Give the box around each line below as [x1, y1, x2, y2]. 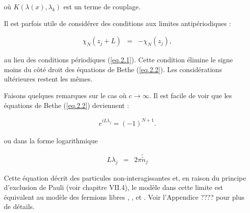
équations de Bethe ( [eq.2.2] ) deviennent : [4, 100, 129, 110]
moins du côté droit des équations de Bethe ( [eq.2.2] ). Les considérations [4, 64, 222, 74]
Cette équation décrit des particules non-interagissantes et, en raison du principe [4, 172, 246, 183]
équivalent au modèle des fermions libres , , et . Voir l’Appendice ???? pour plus [4, 191, 245, 202]
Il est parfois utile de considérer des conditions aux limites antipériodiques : [4, 18, 231, 28]
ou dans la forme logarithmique [4, 135, 98, 145]
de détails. [4, 201, 35, 212]
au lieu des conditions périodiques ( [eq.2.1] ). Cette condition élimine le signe [4, 54, 233, 65]
